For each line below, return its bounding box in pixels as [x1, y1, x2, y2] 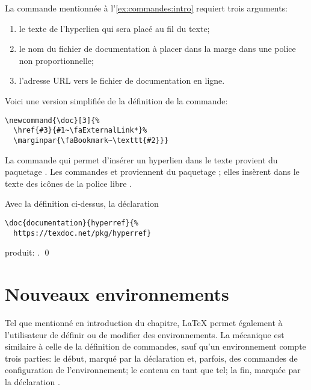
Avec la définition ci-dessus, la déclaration [5, 197, 159, 210]
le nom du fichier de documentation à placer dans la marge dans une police [19, 42, 296, 55]
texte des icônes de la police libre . [5, 177, 132, 189]
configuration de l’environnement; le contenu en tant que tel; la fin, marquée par [5, 363, 301, 376]
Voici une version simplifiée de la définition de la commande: [5, 94, 228, 107]
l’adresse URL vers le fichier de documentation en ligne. [19, 74, 225, 87]
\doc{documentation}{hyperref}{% [5, 218, 138, 227]
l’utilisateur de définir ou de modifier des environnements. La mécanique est [5, 328, 285, 341]
